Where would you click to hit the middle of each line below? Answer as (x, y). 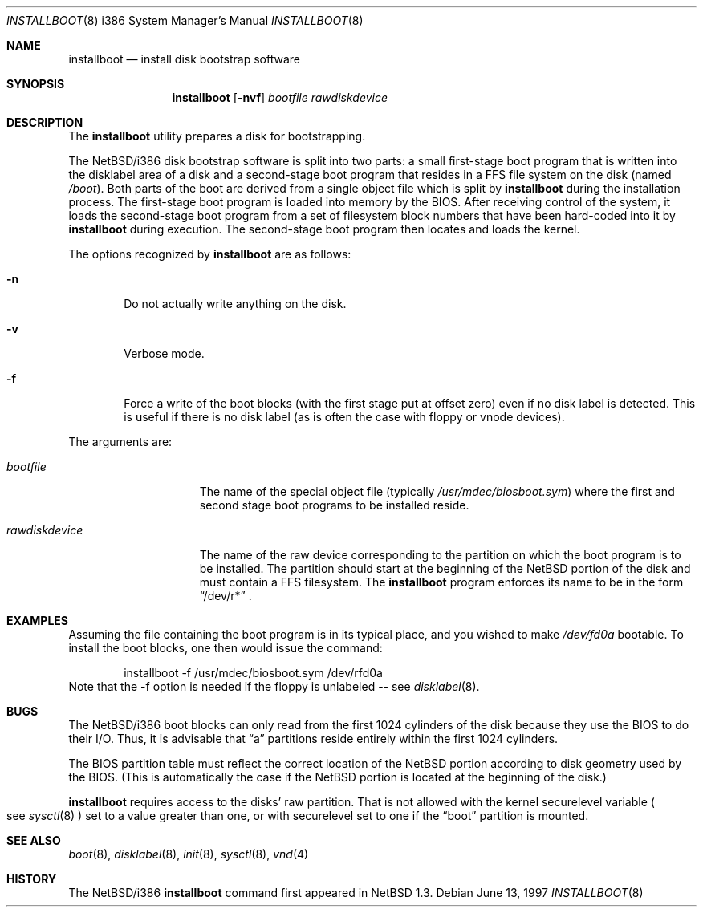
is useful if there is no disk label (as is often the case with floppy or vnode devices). (344, 417)
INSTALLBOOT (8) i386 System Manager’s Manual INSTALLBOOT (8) (185, 20)
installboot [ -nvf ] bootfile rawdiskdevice (280, 97)
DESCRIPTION (45, 122)
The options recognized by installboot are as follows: (210, 254)
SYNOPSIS (36, 84)
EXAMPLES (37, 621)
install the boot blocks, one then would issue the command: (226, 648)
